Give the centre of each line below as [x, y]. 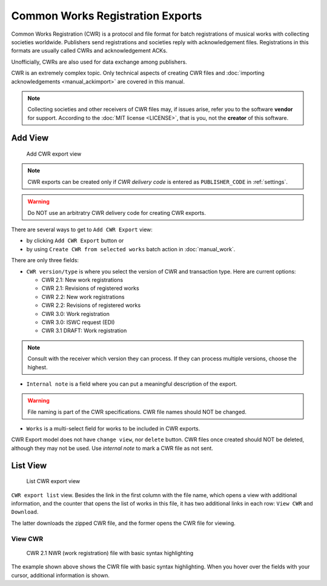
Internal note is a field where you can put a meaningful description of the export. [132, 384]
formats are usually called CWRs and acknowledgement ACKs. [89, 51]
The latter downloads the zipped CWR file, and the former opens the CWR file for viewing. [124, 523]
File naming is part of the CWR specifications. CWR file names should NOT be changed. [137, 412]
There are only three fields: [45, 260]
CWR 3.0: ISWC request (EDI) [78, 322]
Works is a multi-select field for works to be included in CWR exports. [113, 429]
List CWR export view [53, 481]
